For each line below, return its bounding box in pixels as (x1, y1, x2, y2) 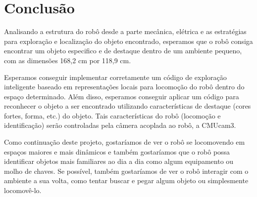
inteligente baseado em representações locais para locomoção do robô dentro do (4, 81, 245, 92)
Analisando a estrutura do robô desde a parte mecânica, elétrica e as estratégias (4, 26, 247, 37)
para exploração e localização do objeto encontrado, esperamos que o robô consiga (4, 36, 253, 46)
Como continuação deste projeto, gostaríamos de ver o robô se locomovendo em (4, 137, 245, 147)
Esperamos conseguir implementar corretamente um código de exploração (4, 72, 227, 82)
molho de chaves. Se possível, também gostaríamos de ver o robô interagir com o (4, 165, 249, 176)
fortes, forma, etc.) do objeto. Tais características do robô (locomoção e (4, 110, 221, 120)
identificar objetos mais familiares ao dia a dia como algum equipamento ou (4, 156, 234, 166)
